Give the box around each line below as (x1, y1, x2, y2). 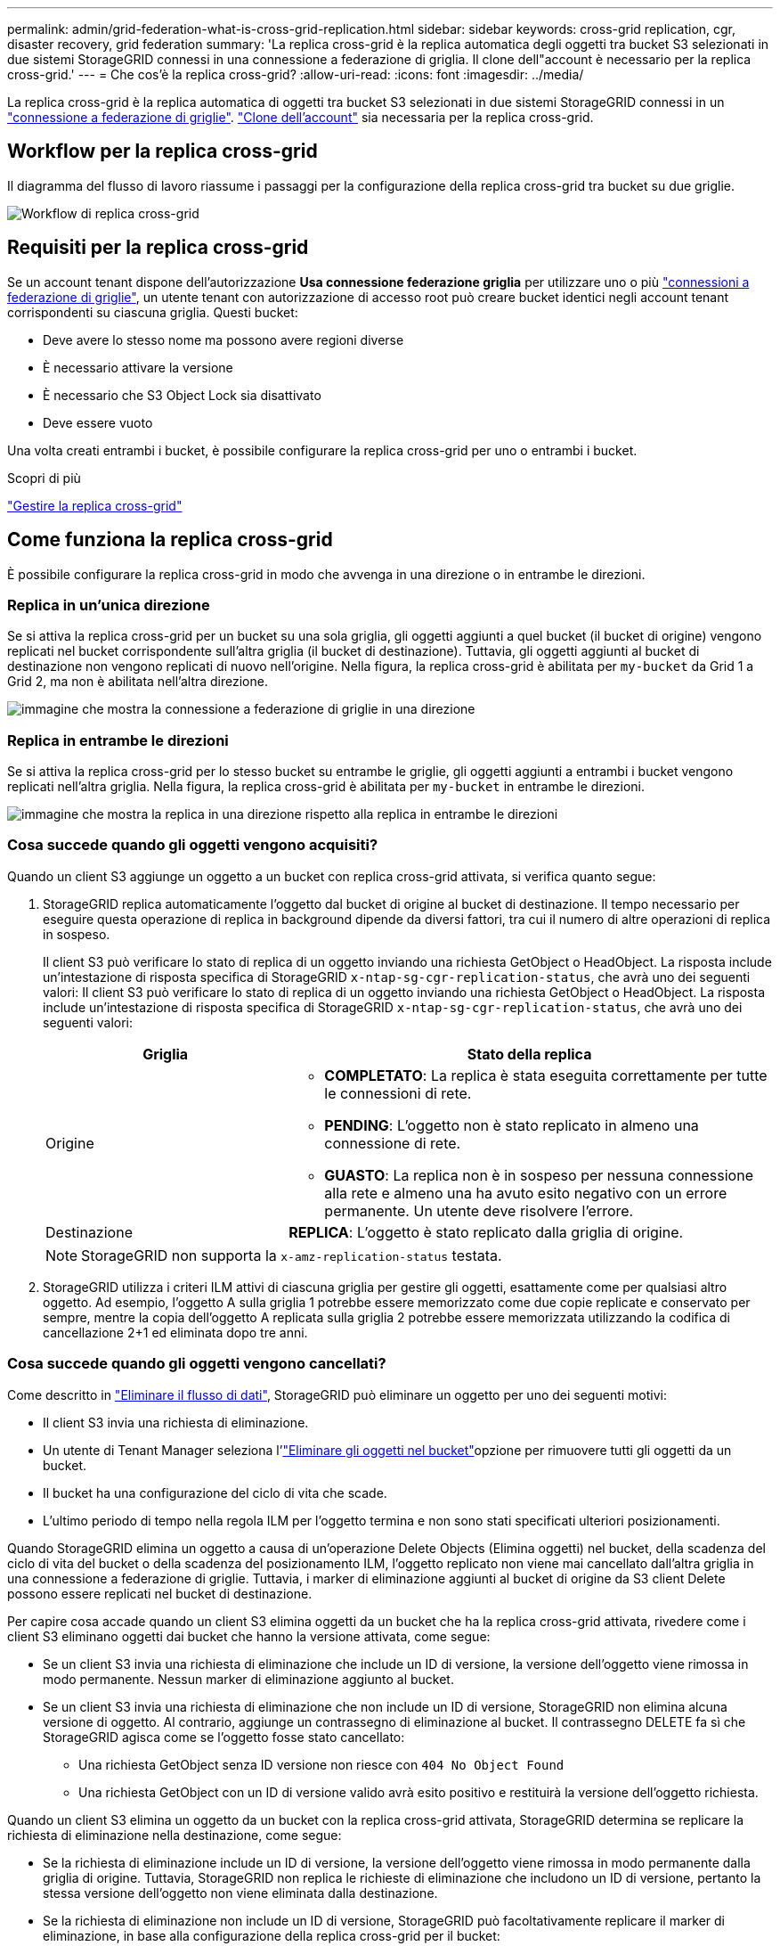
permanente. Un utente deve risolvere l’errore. (324, 1201, 634, 1220)
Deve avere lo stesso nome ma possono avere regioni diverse (43, 331, 404, 347)
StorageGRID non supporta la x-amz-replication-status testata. (81, 1246, 502, 1264)
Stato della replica (467, 1044, 592, 1063)
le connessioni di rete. (324, 1083, 472, 1102)
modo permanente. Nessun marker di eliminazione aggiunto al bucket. (43, 1671, 454, 1687)
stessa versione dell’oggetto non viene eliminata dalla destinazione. (43, 1885, 438, 1901)
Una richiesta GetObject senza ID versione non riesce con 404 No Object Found (78, 1756, 565, 1772)
